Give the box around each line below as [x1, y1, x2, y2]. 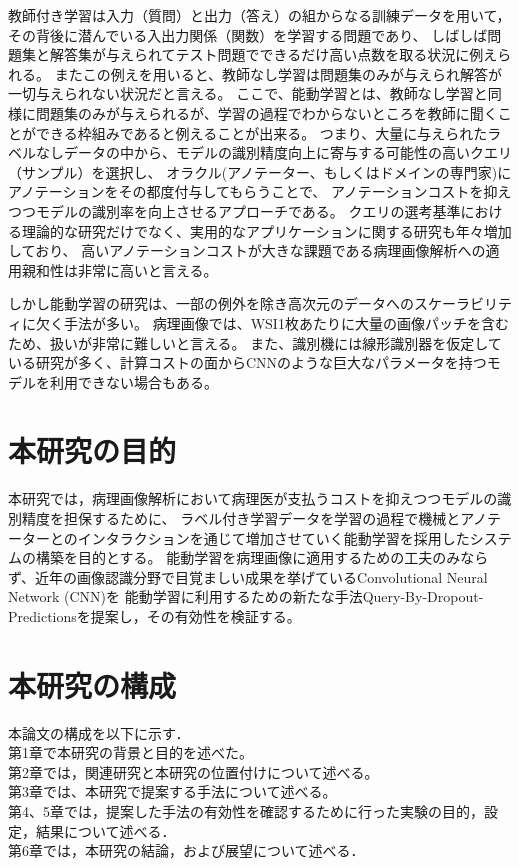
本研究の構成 [8, 664, 177, 705]
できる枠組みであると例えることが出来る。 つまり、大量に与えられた [35, 122, 488, 143]
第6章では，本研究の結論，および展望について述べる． [8, 840, 365, 861]
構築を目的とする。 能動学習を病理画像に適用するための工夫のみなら [35, 547, 489, 568]
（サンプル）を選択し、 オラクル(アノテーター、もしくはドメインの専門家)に [8, 161, 512, 182]
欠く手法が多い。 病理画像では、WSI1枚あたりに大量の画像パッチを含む [35, 312, 509, 333]
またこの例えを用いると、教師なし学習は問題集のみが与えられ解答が [54, 63, 503, 84]
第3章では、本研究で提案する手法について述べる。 [8, 781, 337, 802]
